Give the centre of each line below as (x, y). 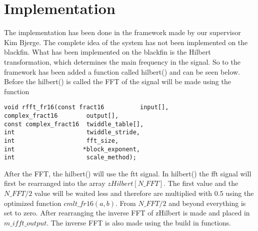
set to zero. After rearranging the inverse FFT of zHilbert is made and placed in (127, 213)
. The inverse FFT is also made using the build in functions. (139, 222)
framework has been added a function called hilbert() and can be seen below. (122, 71)
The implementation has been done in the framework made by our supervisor (122, 32)
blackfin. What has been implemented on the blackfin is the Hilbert (107, 52)
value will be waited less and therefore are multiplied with (123, 193)
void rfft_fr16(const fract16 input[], (86, 107)
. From (126, 203)
